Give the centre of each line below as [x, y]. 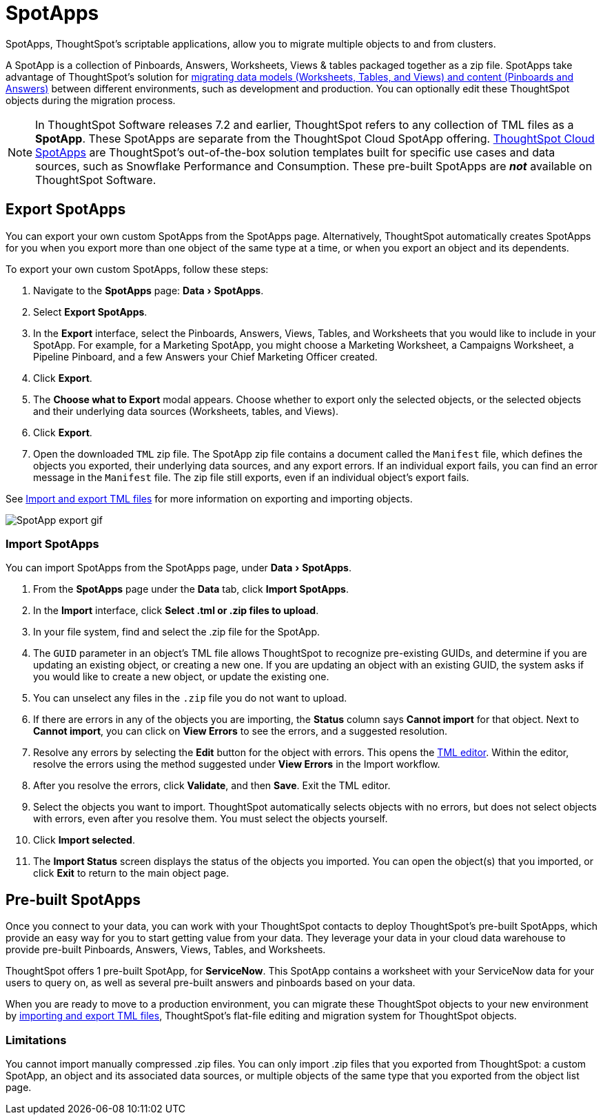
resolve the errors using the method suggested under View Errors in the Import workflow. [237, 764]
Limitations [36, 1040]
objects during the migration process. [91, 100]
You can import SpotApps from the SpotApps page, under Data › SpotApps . [178, 568]
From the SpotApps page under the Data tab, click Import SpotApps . [191, 589]
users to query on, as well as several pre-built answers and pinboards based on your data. [211, 983]
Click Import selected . [84, 840]
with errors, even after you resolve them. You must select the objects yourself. [211, 819]
